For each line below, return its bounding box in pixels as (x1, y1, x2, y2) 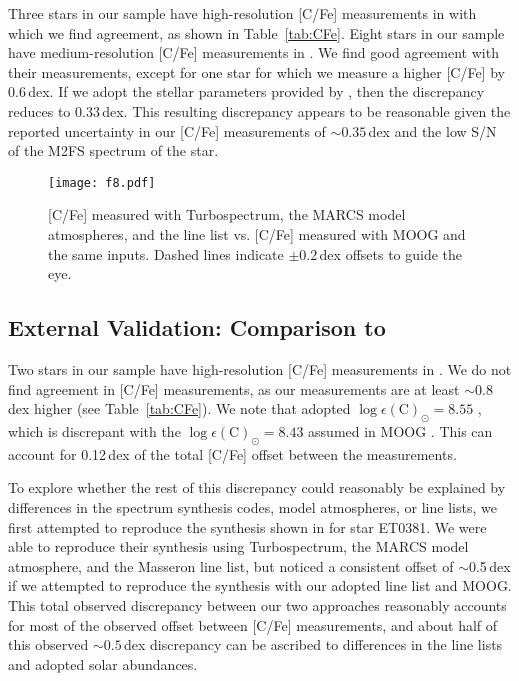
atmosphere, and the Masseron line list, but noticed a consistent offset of (8, 555, 454, 576)
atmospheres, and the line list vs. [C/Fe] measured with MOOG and (48, 224, 466, 244)
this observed (8, 634, 89, 655)
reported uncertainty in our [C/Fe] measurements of (8, 120, 326, 141)
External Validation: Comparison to (8, 312, 386, 343)
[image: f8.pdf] (48, 175, 156, 190)
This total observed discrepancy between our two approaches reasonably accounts (8, 594, 507, 615)
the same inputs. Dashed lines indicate (48, 243, 284, 264)
